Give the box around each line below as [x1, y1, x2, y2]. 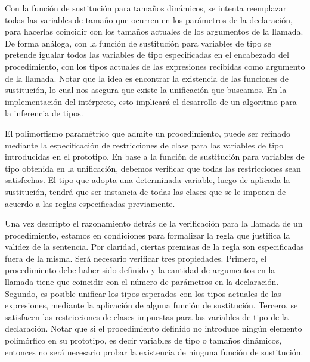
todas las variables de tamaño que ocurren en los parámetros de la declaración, [5, 13, 293, 26]
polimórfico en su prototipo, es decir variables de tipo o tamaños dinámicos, [5, 334, 282, 346]
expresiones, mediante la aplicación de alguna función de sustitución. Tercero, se [5, 299, 298, 311]
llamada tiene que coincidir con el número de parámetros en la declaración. [5, 276, 279, 288]
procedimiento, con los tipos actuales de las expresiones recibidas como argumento [5, 60, 305, 72]
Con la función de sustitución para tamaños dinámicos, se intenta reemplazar [5, 2, 287, 14]
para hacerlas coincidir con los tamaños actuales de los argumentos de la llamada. [5, 25, 303, 38]
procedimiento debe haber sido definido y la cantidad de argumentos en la [5, 264, 275, 276]
